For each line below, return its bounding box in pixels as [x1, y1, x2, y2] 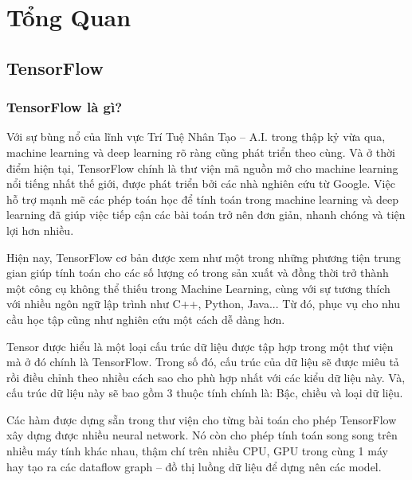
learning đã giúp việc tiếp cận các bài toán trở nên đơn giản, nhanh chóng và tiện [6, 206, 406, 223]
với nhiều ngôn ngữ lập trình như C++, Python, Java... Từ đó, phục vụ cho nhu [6, 295, 401, 312]
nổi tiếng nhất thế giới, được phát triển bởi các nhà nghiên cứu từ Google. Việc [6, 175, 395, 192]
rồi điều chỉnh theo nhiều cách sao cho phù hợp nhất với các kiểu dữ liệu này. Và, [6, 369, 406, 385]
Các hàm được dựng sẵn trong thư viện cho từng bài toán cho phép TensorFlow [6, 411, 397, 427]
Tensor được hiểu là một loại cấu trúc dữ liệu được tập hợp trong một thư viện [6, 338, 394, 354]
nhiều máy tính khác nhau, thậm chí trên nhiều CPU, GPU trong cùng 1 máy [6, 443, 388, 459]
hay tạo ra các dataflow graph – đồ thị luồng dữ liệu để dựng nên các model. [6, 458, 382, 474]
